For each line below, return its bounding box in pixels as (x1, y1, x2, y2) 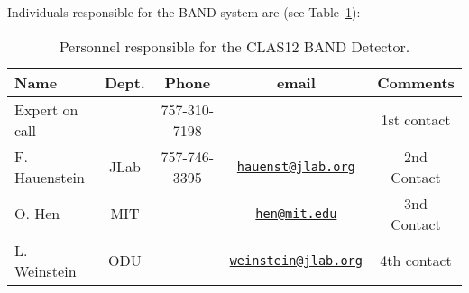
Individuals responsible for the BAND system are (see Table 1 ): (7, 3, 361, 21)
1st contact (381, 109, 451, 131)
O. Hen (14, 203, 60, 224)
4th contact (380, 250, 452, 271)
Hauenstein (14, 166, 85, 188)
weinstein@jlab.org (229, 252, 363, 268)
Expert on (14, 98, 78, 120)
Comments (377, 71, 455, 93)
